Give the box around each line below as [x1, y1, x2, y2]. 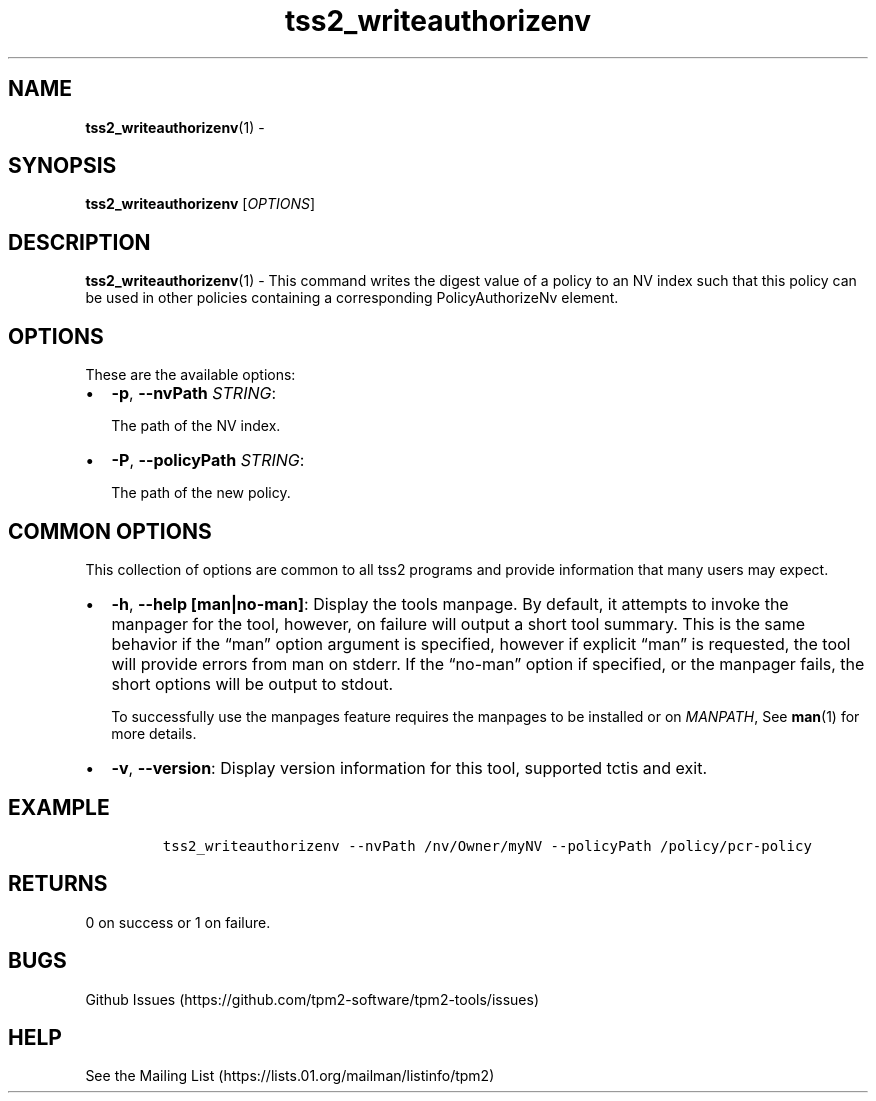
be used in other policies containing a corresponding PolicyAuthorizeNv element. [85, 289, 619, 307]
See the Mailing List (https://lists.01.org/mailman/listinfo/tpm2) [85, 1067, 495, 1085]
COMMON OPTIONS [8, 518, 212, 544]
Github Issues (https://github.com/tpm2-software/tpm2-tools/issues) [85, 990, 540, 1008]
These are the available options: [85, 366, 296, 384]
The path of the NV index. [111, 417, 281, 435]
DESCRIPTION [8, 229, 151, 255]
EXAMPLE [8, 795, 110, 821]
